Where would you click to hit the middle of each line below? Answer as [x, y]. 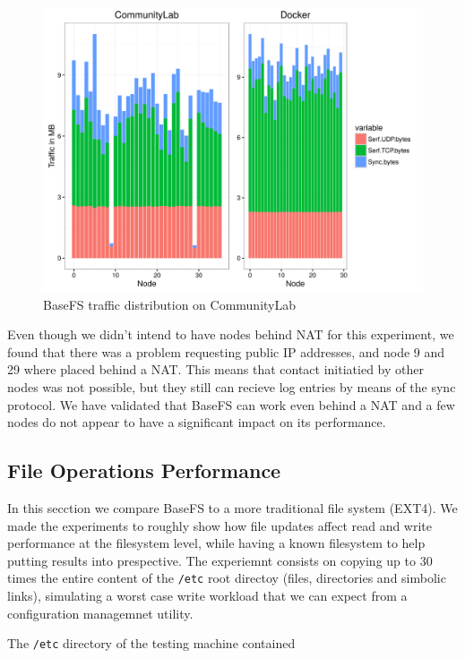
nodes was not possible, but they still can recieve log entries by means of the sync [232, 386]
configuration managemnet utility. [100, 613]
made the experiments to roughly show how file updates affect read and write [220, 525]
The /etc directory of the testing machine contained [151, 643]
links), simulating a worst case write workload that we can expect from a [207, 595]
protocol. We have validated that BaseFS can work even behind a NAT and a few [231, 404]
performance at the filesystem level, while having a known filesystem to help [216, 543]
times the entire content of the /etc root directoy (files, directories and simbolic [227, 578]
